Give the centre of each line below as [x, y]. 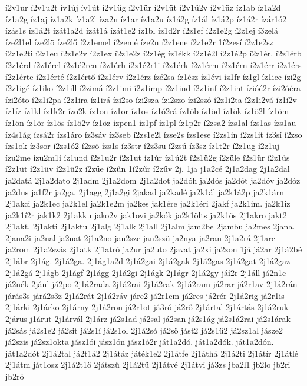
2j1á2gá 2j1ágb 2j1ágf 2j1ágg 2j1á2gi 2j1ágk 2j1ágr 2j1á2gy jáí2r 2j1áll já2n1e [146, 272]
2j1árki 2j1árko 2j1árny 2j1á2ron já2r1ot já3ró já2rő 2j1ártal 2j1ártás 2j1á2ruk [147, 307]
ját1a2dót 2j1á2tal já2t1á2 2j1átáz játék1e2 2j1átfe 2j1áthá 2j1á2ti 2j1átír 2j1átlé [152, 353]
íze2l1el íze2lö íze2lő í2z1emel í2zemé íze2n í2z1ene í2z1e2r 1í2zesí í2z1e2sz [140, 41]
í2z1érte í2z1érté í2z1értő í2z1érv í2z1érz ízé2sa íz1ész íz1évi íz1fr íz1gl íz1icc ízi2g [153, 76]
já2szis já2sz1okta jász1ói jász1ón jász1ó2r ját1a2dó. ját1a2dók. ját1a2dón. [140, 342]
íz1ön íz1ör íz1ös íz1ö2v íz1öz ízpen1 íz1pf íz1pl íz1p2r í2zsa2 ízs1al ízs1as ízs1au [151, 122]
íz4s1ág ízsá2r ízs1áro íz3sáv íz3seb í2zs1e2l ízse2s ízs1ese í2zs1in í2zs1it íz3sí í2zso [154, 134]
